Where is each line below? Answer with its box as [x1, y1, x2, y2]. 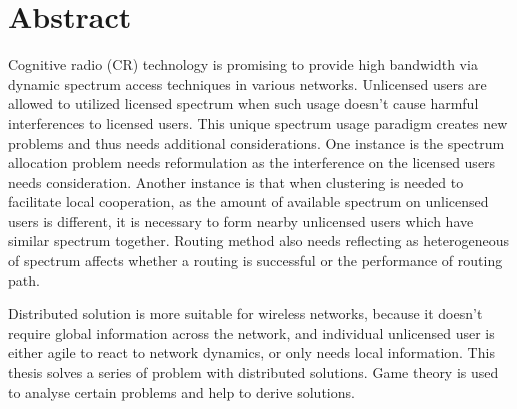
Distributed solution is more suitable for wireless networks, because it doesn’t [8, 303, 483, 324]
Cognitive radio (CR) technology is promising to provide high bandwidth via [8, 54, 478, 75]
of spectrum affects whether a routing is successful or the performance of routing [8, 250, 503, 271]
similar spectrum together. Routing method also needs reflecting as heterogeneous [8, 230, 509, 251]
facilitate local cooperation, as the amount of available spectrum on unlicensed [8, 191, 489, 212]
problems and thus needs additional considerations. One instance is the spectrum [8, 132, 505, 153]
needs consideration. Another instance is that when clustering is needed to [8, 171, 464, 192]
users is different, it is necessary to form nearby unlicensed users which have [8, 210, 474, 231]
